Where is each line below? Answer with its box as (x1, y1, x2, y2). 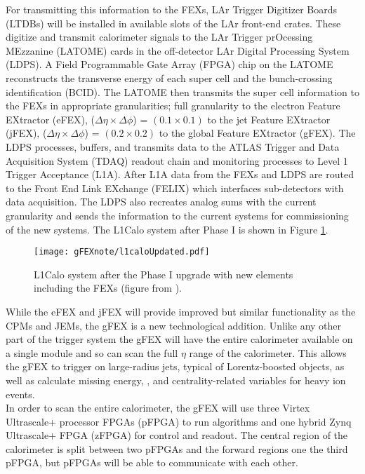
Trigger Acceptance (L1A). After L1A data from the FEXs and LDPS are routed (6, 167, 354, 182)
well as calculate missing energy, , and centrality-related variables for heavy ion (6, 372, 346, 387)
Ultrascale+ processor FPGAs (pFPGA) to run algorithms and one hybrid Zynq (6, 414, 352, 428)
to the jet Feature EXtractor (207, 111, 331, 126)
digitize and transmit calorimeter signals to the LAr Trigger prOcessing (6, 29, 313, 44)
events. (6, 386, 35, 401)
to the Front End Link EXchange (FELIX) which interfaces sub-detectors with (6, 180, 344, 195)
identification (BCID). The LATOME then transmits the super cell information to (6, 84, 359, 99)
